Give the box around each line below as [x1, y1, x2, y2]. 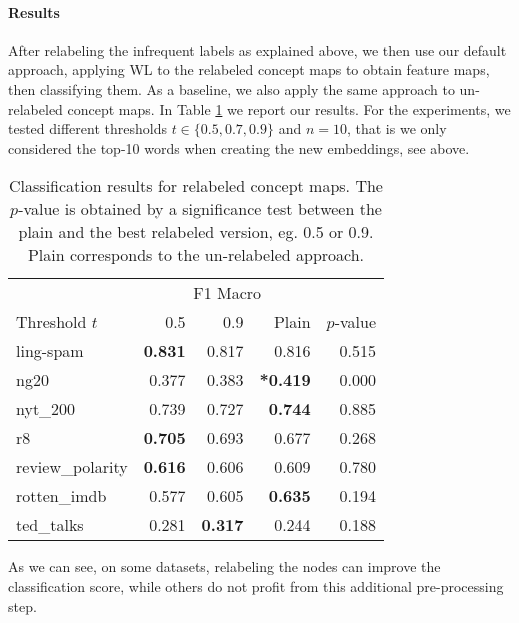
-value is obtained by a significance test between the [18, 197, 382, 221]
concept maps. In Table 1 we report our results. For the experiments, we [67, 98, 511, 119]
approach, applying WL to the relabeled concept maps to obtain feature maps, [8, 59, 490, 80]
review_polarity [16, 455, 128, 479]
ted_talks [16, 513, 84, 537]
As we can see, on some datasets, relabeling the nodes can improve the [8, 556, 441, 577]
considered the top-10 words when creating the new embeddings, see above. [8, 137, 470, 158]
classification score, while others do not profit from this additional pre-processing [8, 575, 504, 596]
